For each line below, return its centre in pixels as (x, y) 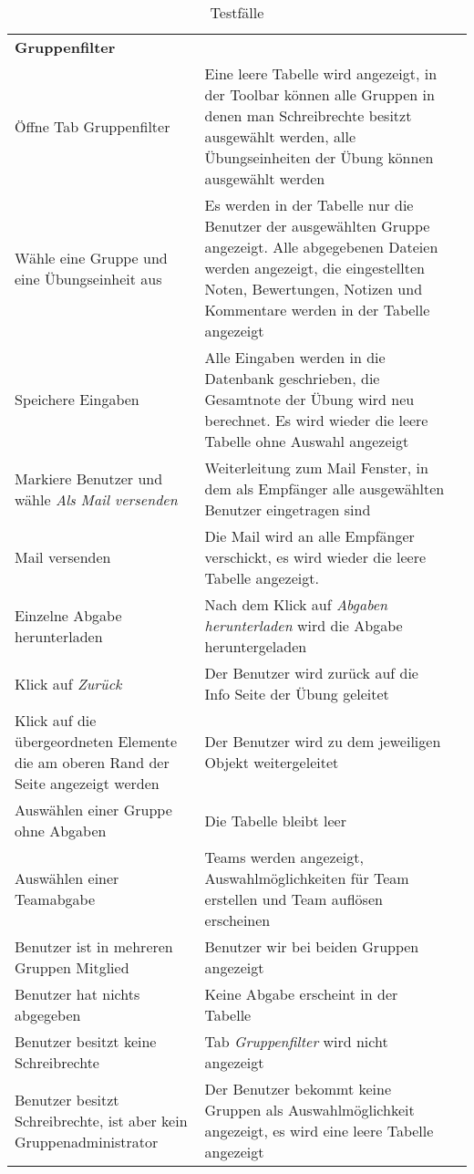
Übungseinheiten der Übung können (319, 157)
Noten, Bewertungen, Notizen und (314, 289)
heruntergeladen (256, 646)
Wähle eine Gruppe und (91, 257)
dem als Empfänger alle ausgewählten (325, 488)
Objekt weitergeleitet (272, 762)
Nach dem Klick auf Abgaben (296, 604)
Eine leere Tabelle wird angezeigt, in (321, 73)
